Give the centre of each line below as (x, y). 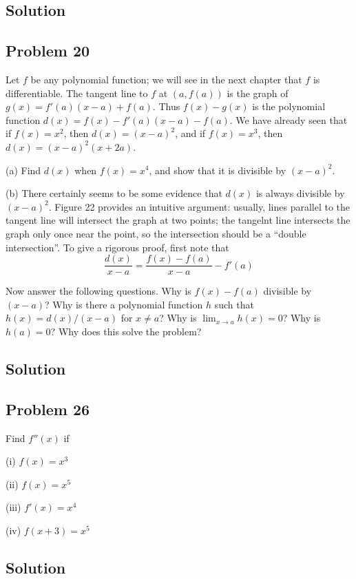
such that (234, 304)
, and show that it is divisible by (218, 170)
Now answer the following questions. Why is (98, 291)
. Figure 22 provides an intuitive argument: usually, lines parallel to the (199, 206)
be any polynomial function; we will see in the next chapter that (166, 79)
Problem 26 (48, 409)
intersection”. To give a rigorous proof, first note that (117, 247)
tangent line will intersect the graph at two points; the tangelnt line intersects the (178, 220)
